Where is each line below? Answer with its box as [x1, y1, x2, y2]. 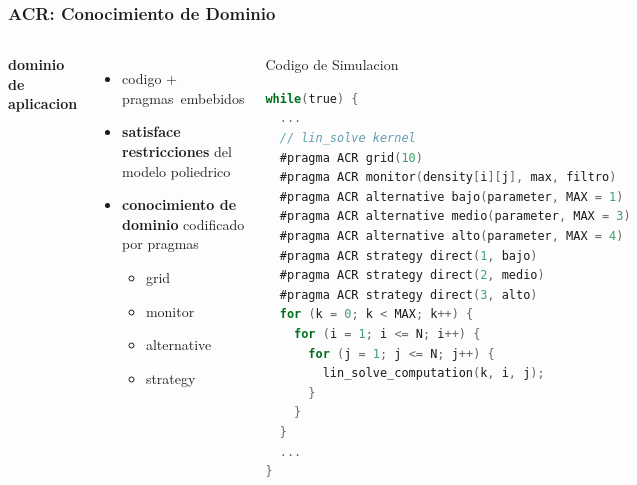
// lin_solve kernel [279, 131, 416, 145]
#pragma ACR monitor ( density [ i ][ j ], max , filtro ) [279, 170, 617, 185]
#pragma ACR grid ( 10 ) [279, 150, 423, 165]
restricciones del [122, 141, 232, 161]
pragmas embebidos [122, 87, 245, 108]
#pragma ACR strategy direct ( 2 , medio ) [279, 268, 545, 283]
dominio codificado [122, 213, 245, 234]
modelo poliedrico [122, 160, 231, 181]
